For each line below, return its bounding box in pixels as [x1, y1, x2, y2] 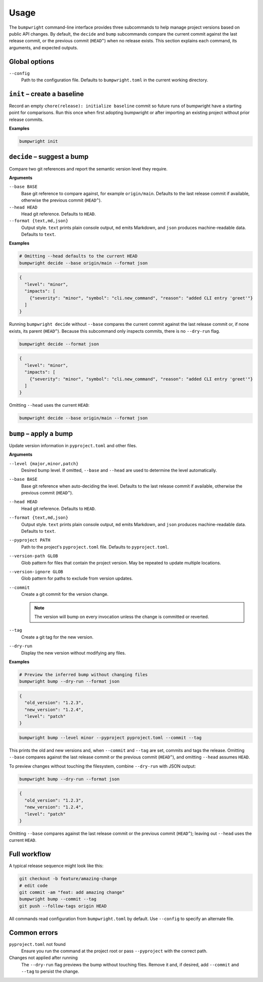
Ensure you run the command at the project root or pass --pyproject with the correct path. [21, 948, 207, 954]
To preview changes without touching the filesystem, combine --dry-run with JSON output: [9, 763, 196, 769]
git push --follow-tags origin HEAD [19, 903, 107, 908]
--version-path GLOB [9, 553, 58, 559]
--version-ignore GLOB [9, 569, 63, 574]
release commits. [9, 116, 44, 122]
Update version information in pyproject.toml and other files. [9, 442, 137, 448]
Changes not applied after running [9, 955, 78, 961]
